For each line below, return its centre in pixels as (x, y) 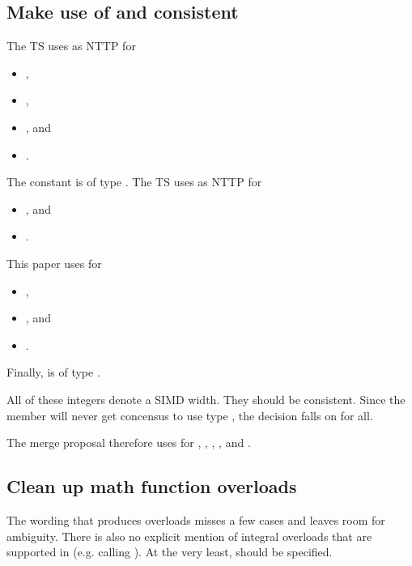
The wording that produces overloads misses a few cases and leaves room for (196, 519)
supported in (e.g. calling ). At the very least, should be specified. (170, 552)
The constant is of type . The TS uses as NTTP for (134, 182)
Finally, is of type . (53, 372)
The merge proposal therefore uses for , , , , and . (129, 443)
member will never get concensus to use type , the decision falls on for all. (190, 415)
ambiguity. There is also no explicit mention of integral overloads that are (189, 536)
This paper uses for (54, 263)
